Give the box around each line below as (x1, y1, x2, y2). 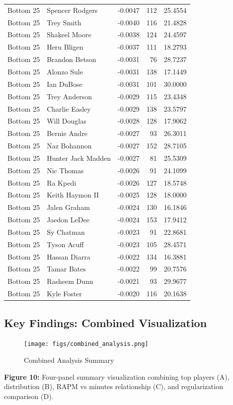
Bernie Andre (47, 128, 88, 138)
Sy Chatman (47, 226, 85, 237)
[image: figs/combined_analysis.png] (24, 340, 149, 348)
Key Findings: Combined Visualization (4, 315, 207, 330)
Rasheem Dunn (47, 276, 93, 286)
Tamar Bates (47, 264, 86, 274)
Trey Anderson (47, 91, 92, 101)
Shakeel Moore (47, 29, 91, 40)
